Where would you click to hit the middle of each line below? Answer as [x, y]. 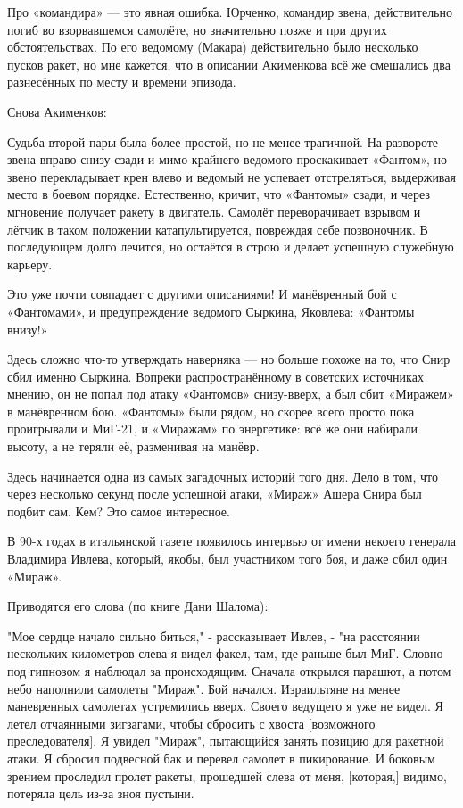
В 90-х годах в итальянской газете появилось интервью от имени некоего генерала [232, 541]
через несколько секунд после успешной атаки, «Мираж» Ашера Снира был [215, 494]
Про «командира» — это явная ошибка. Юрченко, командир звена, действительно [230, 12]
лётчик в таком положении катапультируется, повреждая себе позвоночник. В [218, 229]
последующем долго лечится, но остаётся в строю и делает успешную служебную [231, 247]
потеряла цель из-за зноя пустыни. [101, 793]
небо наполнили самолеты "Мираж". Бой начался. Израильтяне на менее [204, 688]
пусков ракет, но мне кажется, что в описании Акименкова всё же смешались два [229, 64]
